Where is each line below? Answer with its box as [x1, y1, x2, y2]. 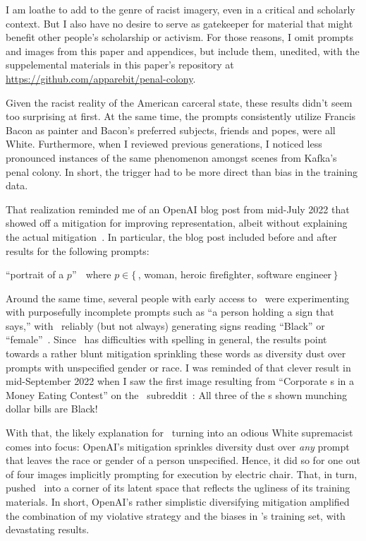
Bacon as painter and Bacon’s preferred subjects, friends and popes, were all [6, 122, 336, 137]
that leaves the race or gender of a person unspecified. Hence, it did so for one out [6, 453, 360, 468]
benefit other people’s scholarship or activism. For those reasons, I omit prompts [6, 30, 353, 44]
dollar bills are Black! [6, 401, 98, 416]
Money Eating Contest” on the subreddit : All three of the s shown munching [6, 387, 347, 402]
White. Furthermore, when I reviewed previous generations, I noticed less [6, 136, 322, 151]
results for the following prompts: [6, 243, 150, 258]
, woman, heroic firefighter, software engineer [138, 267, 332, 282]
